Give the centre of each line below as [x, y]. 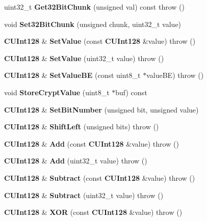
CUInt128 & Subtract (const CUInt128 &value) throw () [100, 177]
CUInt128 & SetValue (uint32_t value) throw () [84, 58]
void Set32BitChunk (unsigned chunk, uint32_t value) [93, 24]
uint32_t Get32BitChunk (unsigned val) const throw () [94, 7]
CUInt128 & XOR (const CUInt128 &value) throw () [93, 212]
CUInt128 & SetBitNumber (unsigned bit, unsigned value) [101, 109]
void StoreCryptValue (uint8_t [57, 92]
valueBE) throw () [175, 75]
